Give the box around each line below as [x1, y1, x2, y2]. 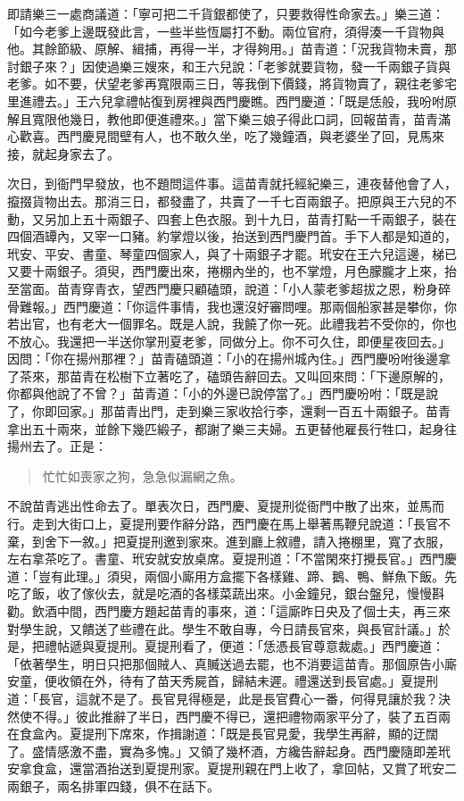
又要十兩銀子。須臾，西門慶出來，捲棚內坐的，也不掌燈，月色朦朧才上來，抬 [7, 262, 457, 280]
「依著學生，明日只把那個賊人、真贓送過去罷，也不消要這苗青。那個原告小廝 [7, 654, 457, 672]
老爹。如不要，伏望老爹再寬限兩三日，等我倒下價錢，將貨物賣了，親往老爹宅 [7, 74, 457, 93]
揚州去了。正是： [7, 437, 107, 455]
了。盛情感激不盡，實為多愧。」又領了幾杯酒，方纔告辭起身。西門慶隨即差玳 [7, 741, 451, 760]
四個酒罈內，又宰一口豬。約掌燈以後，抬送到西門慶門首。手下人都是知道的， [7, 227, 457, 246]
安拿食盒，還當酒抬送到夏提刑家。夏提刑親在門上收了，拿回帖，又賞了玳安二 [7, 759, 457, 778]
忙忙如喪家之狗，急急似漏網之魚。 [42, 466, 243, 485]
